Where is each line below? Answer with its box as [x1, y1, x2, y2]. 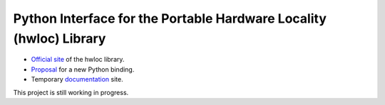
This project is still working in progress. [13, 88, 129, 96]
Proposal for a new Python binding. [31, 65, 135, 74]
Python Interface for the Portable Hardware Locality [13, 11, 327, 26]
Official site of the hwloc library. [31, 55, 125, 64]
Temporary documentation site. [31, 75, 124, 84]
